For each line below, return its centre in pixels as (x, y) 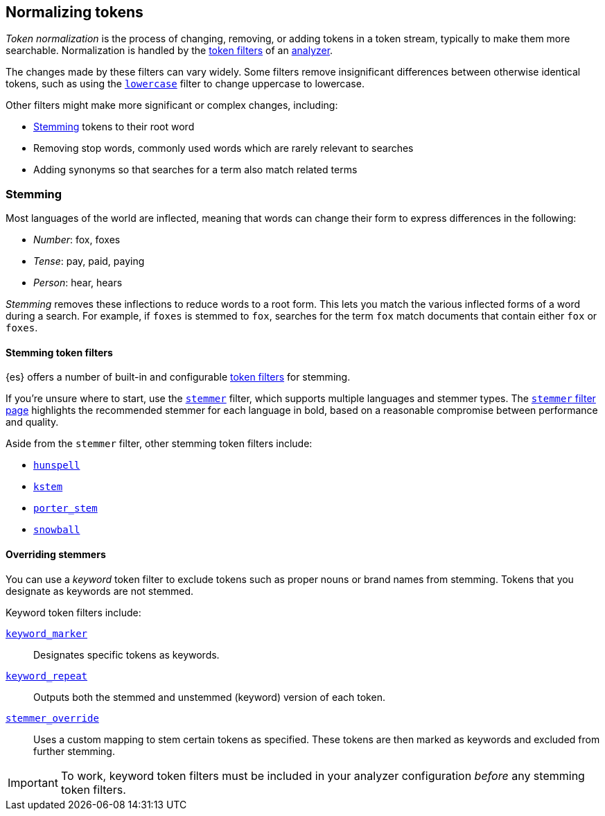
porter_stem (65, 509)
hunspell (57, 466)
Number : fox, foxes (77, 240)
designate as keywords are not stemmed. (100, 591)
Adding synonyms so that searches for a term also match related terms (195, 170)
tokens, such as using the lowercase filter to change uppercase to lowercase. (185, 84)
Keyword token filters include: (73, 612)
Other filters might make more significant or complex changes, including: (172, 105)
